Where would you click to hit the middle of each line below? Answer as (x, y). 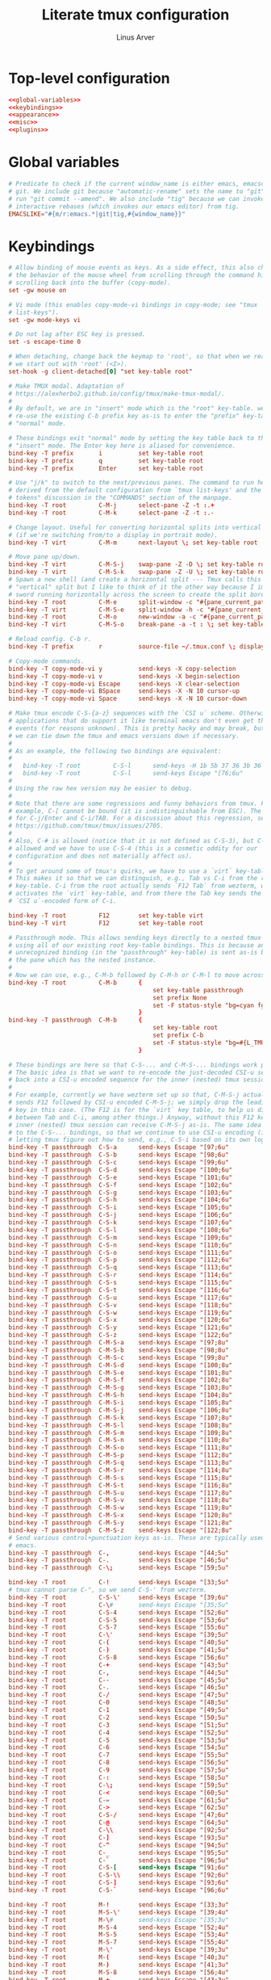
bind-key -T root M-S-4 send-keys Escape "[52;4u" (119, 1928)
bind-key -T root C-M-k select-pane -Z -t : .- (112, 513)
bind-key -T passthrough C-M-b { (75, 1020)
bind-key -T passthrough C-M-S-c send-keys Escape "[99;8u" (119, 1357)
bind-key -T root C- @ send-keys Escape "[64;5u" (119, 1823)
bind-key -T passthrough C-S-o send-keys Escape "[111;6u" (120, 1252)
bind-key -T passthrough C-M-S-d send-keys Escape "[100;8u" (120, 1365)
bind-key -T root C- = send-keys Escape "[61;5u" (119, 1800)
